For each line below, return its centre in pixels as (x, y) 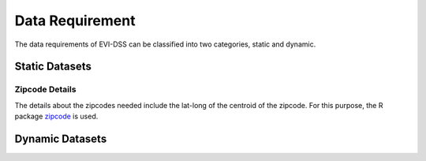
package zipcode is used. (56, 116)
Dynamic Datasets (61, 139)
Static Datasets (53, 67)
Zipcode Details (45, 89)
